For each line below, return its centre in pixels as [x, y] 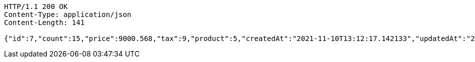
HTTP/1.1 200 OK [36, 6]
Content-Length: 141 [45, 22]
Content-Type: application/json [68, 14]
